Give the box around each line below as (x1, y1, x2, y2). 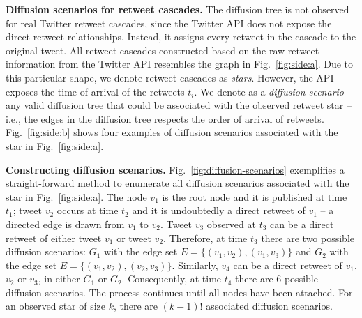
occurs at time (56, 203, 119, 218)
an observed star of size (6, 298, 106, 313)
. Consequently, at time (121, 271, 222, 286)
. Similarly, (172, 257, 218, 272)
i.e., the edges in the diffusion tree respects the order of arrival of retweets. (6, 111, 324, 126)
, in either (38, 271, 80, 286)
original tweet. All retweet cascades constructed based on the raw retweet (6, 43, 319, 57)
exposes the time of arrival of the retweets (6, 84, 185, 98)
